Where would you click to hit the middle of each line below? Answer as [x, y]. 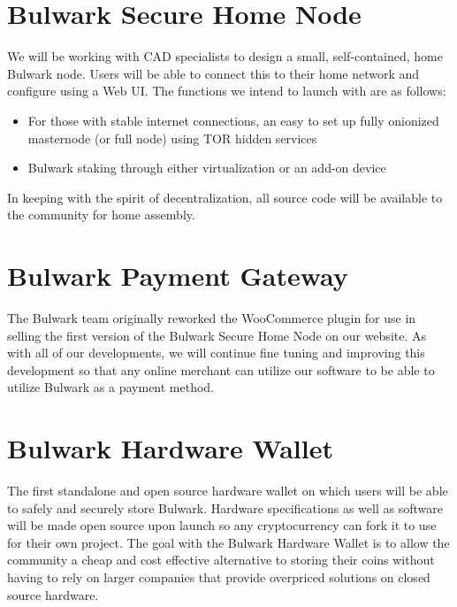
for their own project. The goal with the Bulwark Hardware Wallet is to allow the [228, 542]
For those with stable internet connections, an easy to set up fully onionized [233, 120]
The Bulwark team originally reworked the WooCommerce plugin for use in [212, 318]
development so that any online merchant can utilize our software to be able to [221, 369]
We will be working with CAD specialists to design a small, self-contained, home [225, 56]
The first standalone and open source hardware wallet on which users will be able [228, 491]
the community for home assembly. [101, 215]
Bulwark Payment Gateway [178, 276]
